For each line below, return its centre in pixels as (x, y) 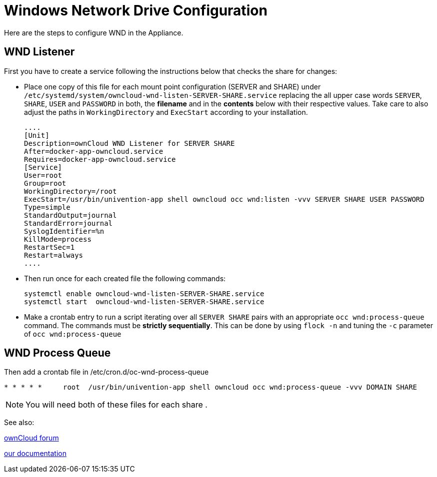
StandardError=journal (68, 223)
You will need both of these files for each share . (116, 405)
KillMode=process (58, 239)
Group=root (45, 183)
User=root (43, 175)
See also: (19, 423)
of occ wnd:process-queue (73, 334)
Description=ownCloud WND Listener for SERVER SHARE (129, 143)
